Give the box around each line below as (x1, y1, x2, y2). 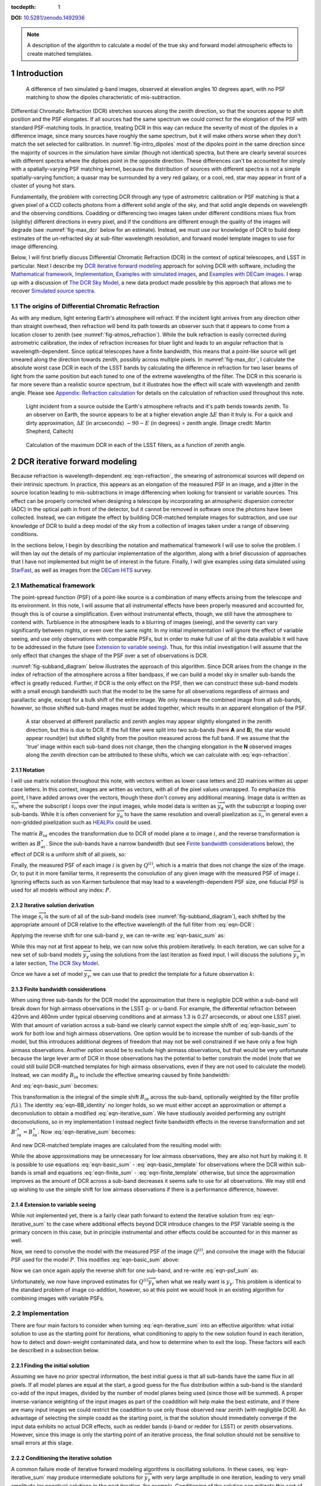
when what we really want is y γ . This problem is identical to (155, 1278, 301, 1286)
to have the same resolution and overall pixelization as (124, 810, 257, 817)
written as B (11, 840, 41, 847)
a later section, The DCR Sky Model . (11, 959, 100, 966)
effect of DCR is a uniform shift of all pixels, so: (11, 851, 126, 858)
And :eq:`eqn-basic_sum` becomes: (11, 1082, 99, 1090)
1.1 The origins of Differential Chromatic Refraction (11, 302, 160, 310)
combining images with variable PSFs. (11, 1295, 105, 1302)
